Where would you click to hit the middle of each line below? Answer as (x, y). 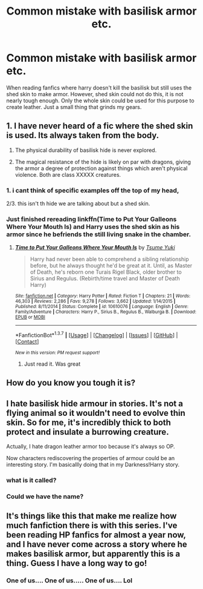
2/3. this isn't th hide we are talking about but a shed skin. (78, 203)
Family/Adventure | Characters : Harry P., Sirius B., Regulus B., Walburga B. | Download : (105, 312)
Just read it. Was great (52, 364)
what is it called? (31, 481)
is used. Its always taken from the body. (83, 135)
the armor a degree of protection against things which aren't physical (101, 168)
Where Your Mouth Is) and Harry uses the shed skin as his (93, 226)
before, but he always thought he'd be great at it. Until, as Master (111, 266)
